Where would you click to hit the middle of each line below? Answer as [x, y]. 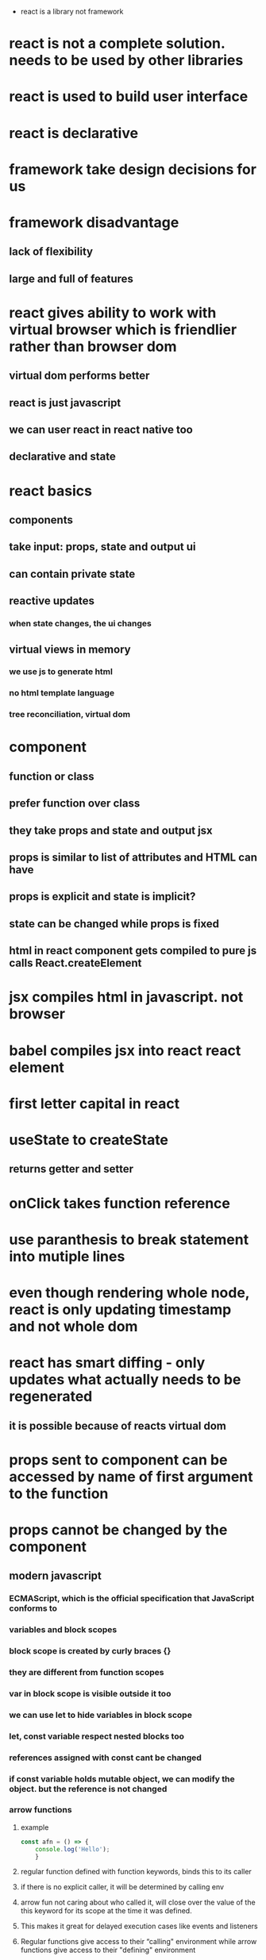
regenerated [51, 1397]
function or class [52, 776]
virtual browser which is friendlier [123, 329]
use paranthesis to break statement [129, 1240]
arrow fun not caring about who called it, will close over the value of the [138, 1902]
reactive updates [52, 601]
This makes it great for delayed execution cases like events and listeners [139, 1926]
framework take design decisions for [133, 169]
